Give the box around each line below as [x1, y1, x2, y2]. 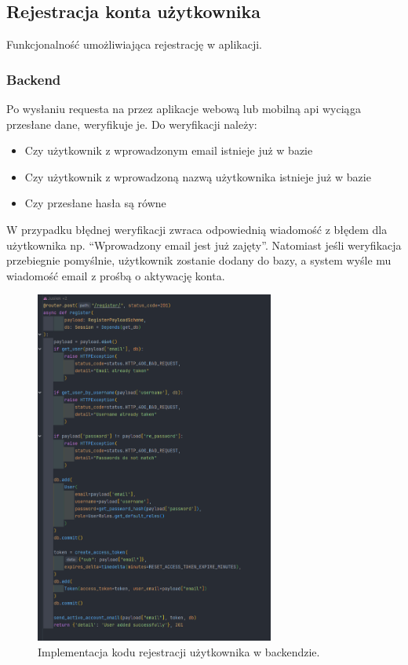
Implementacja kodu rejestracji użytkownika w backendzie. [38, 644, 320, 660]
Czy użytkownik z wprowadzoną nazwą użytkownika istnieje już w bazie [24, 168, 371, 185]
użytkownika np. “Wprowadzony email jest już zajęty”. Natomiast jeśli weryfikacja [6, 236, 402, 253]
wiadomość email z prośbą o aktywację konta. [6, 267, 225, 283]
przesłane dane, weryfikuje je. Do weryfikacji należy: [6, 115, 257, 132]
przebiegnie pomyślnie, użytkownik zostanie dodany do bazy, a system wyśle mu [6, 252, 392, 269]
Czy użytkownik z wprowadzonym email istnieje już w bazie [24, 142, 313, 159]
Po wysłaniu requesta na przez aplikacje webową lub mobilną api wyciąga [6, 100, 361, 117]
